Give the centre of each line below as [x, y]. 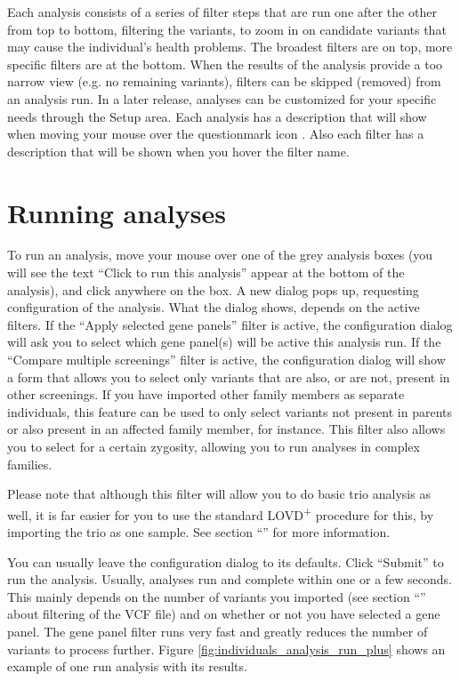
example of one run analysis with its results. [127, 666]
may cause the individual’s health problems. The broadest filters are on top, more [230, 47]
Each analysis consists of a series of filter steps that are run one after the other [222, 12]
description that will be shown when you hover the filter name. [178, 151]
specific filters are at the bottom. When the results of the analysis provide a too [225, 64]
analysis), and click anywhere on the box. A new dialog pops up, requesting [213, 289]
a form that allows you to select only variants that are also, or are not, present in [229, 377]
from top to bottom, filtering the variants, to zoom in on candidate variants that [227, 29]
